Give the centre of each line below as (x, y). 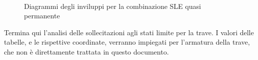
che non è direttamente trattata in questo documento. (86, 51)
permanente (42, 16)
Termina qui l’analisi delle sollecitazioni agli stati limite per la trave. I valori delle (129, 32)
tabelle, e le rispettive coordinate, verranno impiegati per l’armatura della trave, (127, 42)
